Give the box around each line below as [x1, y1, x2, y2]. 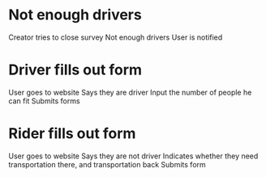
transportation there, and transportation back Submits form [8, 159, 207, 169]
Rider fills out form [8, 124, 136, 143]
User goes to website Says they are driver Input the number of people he [8, 87, 252, 97]
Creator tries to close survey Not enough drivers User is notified [8, 32, 223, 42]
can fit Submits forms [8, 95, 80, 106]
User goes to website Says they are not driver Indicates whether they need [8, 151, 259, 161]
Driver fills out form [8, 61, 143, 79]
